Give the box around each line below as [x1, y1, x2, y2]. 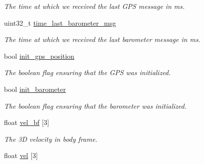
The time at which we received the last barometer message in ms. [4, 34, 201, 44]
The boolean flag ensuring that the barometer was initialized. [4, 100, 187, 111]
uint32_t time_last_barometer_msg [4, 17, 116, 28]
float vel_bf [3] [4, 117, 50, 127]
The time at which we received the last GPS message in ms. [4, 1, 185, 11]
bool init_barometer [4, 83, 66, 94]
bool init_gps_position [4, 50, 75, 61]
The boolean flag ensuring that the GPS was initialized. [4, 67, 171, 78]
